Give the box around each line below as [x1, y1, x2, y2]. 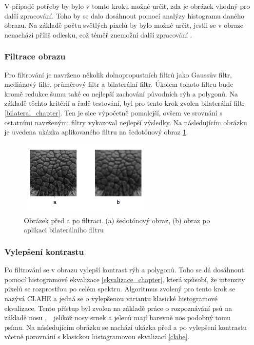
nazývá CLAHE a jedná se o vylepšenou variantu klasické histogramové [4, 293, 218, 303]
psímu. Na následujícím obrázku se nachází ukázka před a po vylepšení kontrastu [4, 322, 247, 332]
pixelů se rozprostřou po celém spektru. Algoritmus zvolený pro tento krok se [4, 284, 235, 294]
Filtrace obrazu [4, 50, 66, 62]
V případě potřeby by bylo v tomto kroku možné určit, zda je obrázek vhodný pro [4, 1, 250, 11]
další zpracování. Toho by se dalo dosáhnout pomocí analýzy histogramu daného [4, 10, 244, 20]
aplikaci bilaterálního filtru [24, 225, 104, 235]
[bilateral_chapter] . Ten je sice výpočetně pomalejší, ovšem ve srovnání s [4, 107, 222, 117]
